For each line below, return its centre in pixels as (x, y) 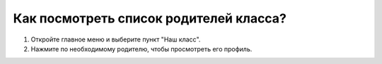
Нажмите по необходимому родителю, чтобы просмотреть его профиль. (141, 49)
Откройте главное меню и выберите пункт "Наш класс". (116, 39)
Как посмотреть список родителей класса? (150, 18)
